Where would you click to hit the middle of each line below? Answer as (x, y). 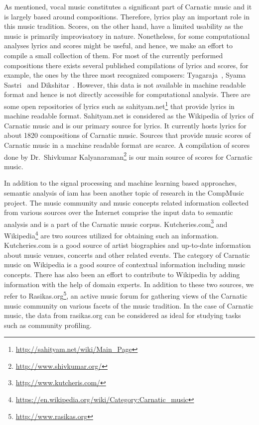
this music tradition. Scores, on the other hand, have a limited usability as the (124, 26)
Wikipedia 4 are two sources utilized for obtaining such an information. (111, 235)
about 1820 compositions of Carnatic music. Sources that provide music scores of (128, 135)
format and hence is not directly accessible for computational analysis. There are (127, 94)
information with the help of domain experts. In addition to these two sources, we (129, 284)
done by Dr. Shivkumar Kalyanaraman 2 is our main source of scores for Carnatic (128, 156)
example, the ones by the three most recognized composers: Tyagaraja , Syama (125, 75)
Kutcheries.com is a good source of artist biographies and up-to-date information (128, 245)
